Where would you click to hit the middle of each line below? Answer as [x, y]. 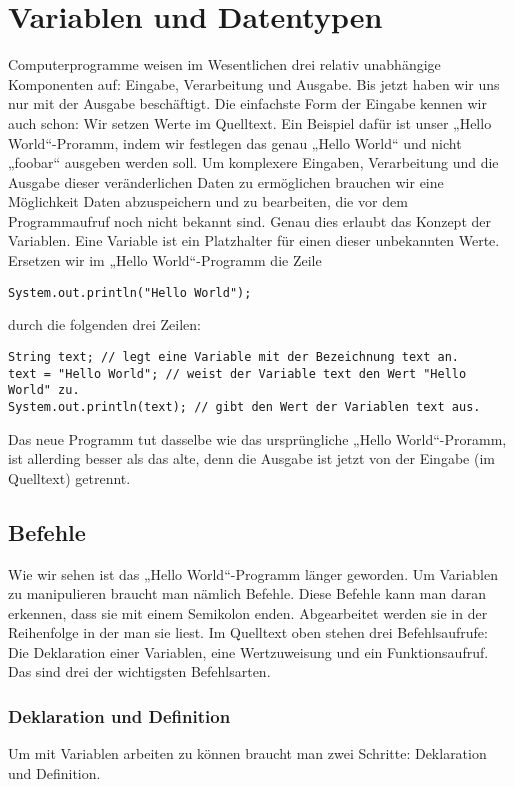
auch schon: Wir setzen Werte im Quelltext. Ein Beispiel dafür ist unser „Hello [250, 122]
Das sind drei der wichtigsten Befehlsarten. [139, 671]
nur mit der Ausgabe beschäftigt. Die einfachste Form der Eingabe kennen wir [247, 103]
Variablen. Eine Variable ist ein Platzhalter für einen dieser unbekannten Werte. [254, 240]
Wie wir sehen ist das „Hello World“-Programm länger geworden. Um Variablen [253, 573]
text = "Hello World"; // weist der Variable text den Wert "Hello [237, 373]
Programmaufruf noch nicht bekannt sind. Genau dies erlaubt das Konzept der [249, 220]
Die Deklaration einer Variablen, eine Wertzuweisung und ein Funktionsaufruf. [248, 651]
